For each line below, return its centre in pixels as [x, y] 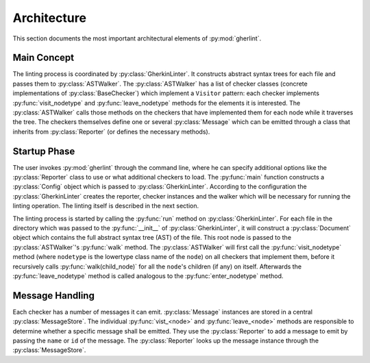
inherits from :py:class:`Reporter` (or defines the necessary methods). [111, 132]
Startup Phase [44, 151]
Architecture [50, 18]
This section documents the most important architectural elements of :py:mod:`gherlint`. [137, 38]
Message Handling [54, 296]
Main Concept [44, 58]
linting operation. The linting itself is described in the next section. [106, 206]
